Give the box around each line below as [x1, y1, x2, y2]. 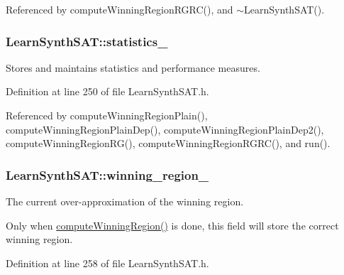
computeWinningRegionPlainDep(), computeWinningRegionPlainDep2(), [6, 122, 324, 136]
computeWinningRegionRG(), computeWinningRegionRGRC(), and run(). [6, 136, 331, 151]
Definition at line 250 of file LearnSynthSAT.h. [6, 84, 209, 99]
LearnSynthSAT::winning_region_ [6, 166, 209, 183]
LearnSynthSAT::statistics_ [6, 32, 168, 50]
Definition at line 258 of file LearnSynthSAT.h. [6, 255, 209, 270]
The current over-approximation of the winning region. [6, 194, 244, 208]
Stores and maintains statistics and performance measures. [6, 60, 260, 75]
